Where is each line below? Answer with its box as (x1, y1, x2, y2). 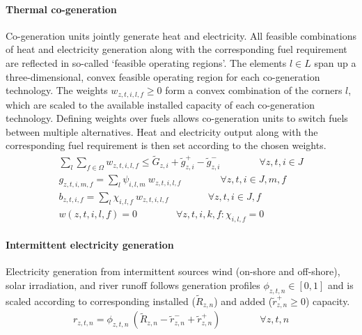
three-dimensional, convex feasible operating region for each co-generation (6, 69, 320, 84)
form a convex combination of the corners (165, 83, 343, 98)
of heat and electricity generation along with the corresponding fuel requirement (6, 42, 347, 56)
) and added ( (214, 293, 273, 308)
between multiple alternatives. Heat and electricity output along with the (6, 124, 318, 139)
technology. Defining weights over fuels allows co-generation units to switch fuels (6, 111, 348, 125)
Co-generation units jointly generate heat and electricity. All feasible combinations (6, 28, 356, 42)
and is (328, 277, 354, 292)
